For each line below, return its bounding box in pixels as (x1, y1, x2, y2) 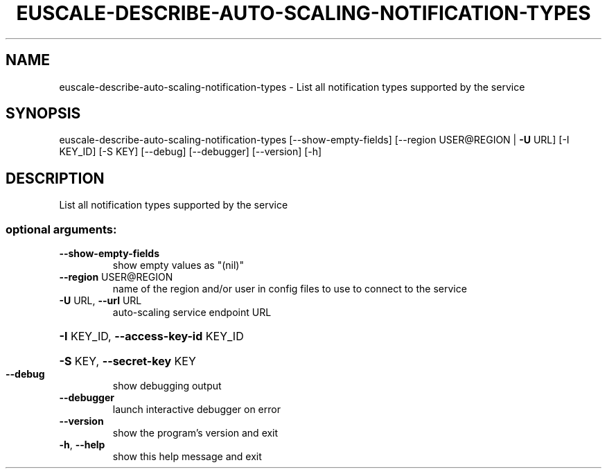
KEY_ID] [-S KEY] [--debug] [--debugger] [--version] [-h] (59, 146, 322, 158)
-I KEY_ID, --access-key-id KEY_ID (59, 329, 244, 344)
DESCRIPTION (6, 169, 105, 187)
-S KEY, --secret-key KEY (59, 354, 196, 369)
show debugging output (112, 380, 222, 392)
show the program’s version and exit (112, 427, 279, 439)
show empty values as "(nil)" (112, 259, 244, 272)
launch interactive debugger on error (112, 403, 281, 416)
